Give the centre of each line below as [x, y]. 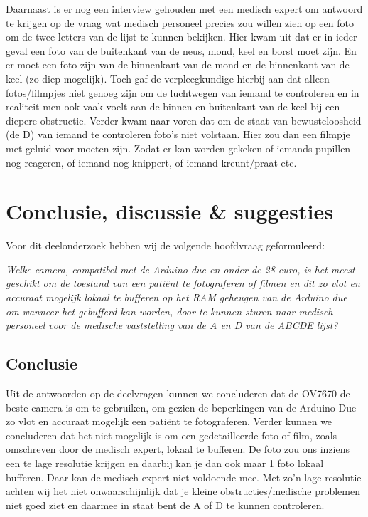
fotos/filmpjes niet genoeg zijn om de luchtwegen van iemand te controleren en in [183, 92]
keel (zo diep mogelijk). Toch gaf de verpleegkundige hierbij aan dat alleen [168, 78]
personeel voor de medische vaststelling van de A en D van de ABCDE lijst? [172, 325]
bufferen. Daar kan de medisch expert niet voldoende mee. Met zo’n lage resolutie [184, 477]
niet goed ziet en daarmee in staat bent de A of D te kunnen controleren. [165, 505]
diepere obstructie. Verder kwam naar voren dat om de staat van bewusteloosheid [184, 120]
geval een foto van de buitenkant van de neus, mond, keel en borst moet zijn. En [181, 50]
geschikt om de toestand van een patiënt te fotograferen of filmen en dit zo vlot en [183, 283]
